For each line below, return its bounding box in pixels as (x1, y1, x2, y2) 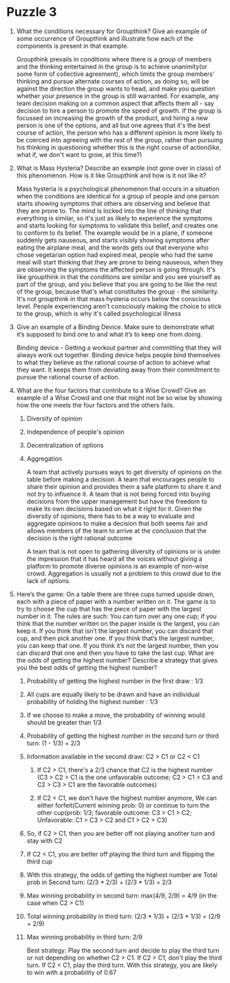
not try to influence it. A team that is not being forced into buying (26, 490, 211, 498)
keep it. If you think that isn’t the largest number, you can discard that (16, 627, 213, 635)
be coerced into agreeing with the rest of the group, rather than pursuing (16, 135, 223, 144)
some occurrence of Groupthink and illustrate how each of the (16, 34, 194, 42)
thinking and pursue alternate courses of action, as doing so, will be (16, 77, 209, 85)
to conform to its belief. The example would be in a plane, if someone (16, 229, 213, 237)
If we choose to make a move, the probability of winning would (26, 711, 205, 719)
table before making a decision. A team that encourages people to (26, 475, 215, 484)
